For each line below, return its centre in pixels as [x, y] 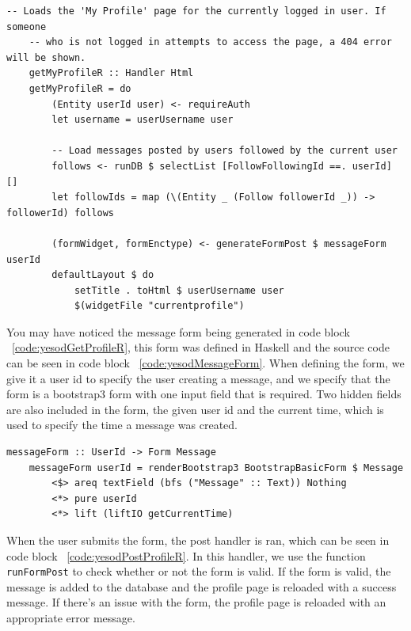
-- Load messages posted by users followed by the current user [225, 151]
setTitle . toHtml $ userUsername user [179, 290]
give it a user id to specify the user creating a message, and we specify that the [198, 378]
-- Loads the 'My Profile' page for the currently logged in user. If [196, 11]
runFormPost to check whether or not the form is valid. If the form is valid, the [199, 571]
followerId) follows [61, 213]
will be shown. [46, 57]
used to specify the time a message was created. [122, 425]
